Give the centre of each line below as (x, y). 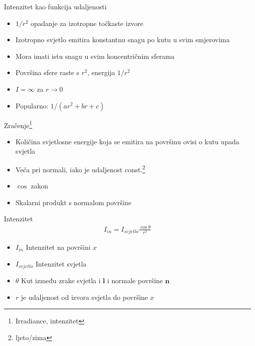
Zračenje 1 (18, 124)
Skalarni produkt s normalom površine (73, 202)
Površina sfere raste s (47, 72)
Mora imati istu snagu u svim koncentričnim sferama (95, 56)
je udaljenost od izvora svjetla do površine (84, 297)
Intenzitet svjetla (61, 263)
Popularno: (32, 105)
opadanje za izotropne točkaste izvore (87, 23)
